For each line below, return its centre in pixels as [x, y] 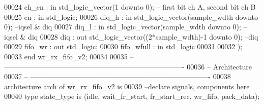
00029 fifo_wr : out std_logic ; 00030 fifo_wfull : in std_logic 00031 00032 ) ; [123, 46]
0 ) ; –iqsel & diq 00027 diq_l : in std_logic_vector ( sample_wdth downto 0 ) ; [123, 27]
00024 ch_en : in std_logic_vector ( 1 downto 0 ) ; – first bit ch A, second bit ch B [130, 7]
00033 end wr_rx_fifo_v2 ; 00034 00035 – [69, 56]
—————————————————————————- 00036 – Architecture [128, 66]
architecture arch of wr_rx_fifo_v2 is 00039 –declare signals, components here [127, 86]
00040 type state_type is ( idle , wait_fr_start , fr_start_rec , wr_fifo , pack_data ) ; [132, 96]
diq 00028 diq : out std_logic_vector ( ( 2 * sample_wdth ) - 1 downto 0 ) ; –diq [143, 36]
